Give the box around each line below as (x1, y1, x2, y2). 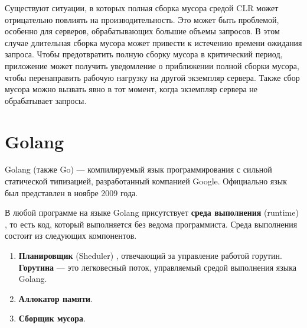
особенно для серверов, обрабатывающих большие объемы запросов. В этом (5, 25, 280, 37)
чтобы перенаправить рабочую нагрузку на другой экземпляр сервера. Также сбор (5, 71, 300, 83)
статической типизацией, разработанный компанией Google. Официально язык (5, 175, 288, 187)
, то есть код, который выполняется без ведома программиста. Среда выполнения (5, 217, 298, 230)
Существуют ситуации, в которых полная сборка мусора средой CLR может (5, 2, 279, 14)
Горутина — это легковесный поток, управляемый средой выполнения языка (18, 261, 297, 273)
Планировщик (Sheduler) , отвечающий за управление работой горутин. (18, 249, 282, 262)
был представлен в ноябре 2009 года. (5, 186, 138, 199)
